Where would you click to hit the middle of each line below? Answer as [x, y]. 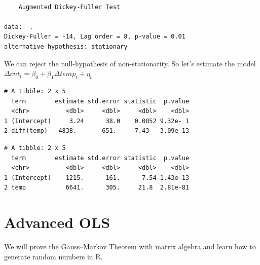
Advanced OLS [57, 222]
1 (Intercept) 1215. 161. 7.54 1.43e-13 [97, 178]
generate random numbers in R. [53, 256]
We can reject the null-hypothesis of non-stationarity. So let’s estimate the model [130, 63]
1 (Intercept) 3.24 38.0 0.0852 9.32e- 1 [97, 121]
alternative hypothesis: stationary [66, 46]
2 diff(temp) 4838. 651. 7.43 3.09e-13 [97, 131]
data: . [19, 27]
